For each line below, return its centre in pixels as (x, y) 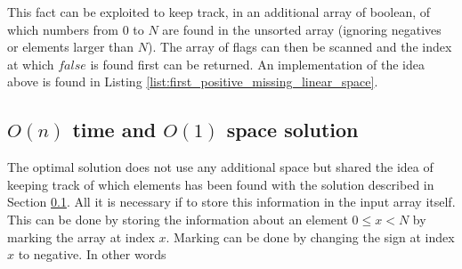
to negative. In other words (92, 254)
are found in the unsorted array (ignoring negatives (302, 29)
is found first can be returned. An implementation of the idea (257, 64)
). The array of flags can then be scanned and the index (300, 47)
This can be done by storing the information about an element (178, 219)
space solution (292, 130)
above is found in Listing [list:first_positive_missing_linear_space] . (193, 82)
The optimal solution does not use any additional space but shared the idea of (220, 167)
